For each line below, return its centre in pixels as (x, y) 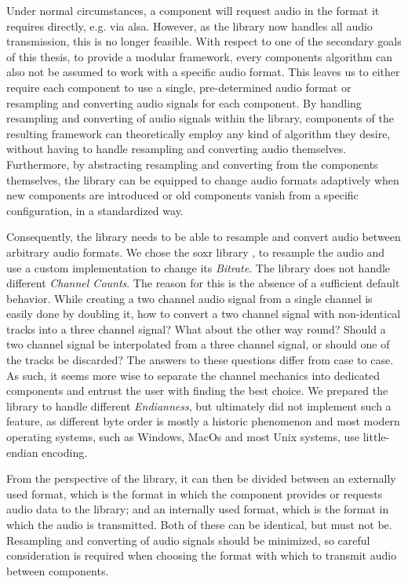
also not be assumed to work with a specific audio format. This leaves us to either (203, 72)
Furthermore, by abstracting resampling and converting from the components (192, 164)
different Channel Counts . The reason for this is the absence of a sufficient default (203, 283)
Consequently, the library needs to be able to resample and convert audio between (204, 237)
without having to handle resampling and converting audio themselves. (177, 149)
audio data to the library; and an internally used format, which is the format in (198, 509)
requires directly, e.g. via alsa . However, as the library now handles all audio (189, 26)
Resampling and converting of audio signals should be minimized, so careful (188, 540)
